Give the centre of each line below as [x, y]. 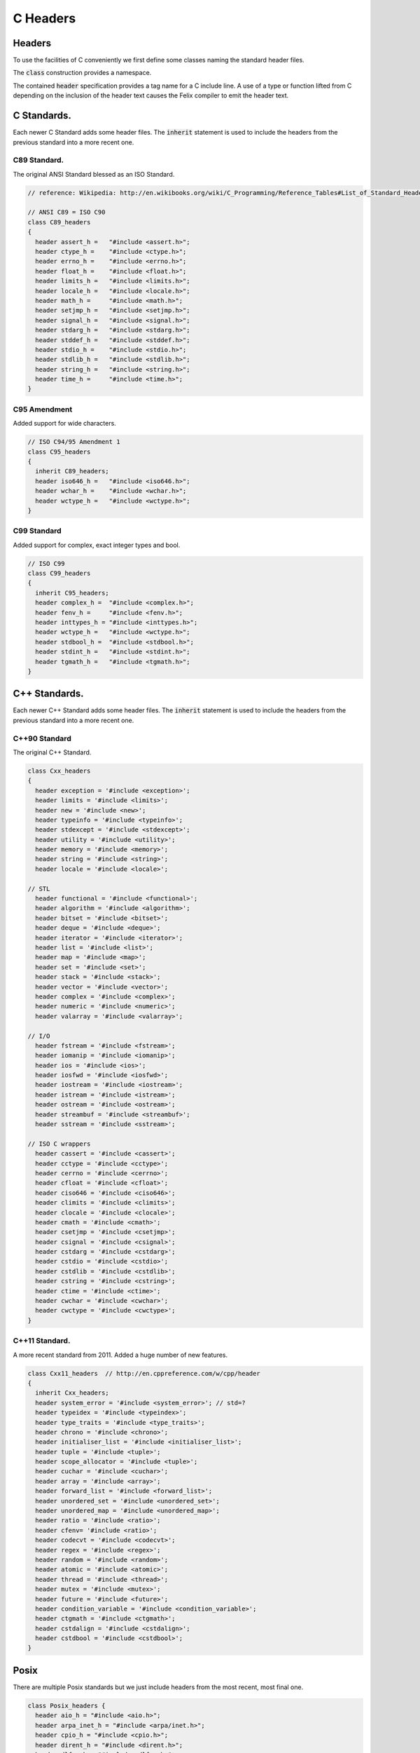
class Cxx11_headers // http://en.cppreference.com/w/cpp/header [144, 1373]
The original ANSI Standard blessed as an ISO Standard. [94, 174]
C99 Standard [37, 531]
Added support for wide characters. [65, 424]
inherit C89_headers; [72, 471]
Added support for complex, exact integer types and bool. [97, 545]
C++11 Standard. [42, 1341]
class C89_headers [59, 222]
